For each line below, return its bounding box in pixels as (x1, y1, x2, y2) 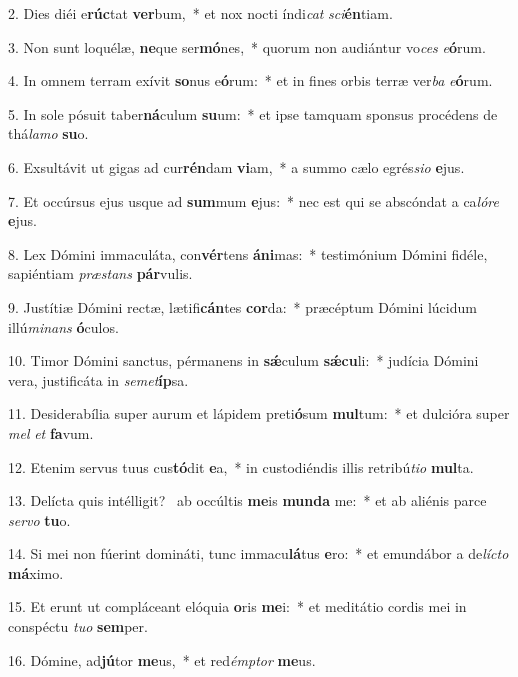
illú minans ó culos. (8, 316, 119, 337)
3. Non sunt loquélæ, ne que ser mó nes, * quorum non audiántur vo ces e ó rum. (8, 36, 486, 57)
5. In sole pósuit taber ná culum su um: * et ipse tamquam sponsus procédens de (8, 103, 498, 124)
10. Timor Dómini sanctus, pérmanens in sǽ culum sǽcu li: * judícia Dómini (8, 350, 479, 371)
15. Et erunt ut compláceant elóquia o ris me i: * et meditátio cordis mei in (8, 596, 467, 617)
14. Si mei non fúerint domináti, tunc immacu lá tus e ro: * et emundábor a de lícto (8, 543, 509, 564)
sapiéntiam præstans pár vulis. (8, 263, 193, 284)
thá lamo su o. (8, 123, 89, 144)
